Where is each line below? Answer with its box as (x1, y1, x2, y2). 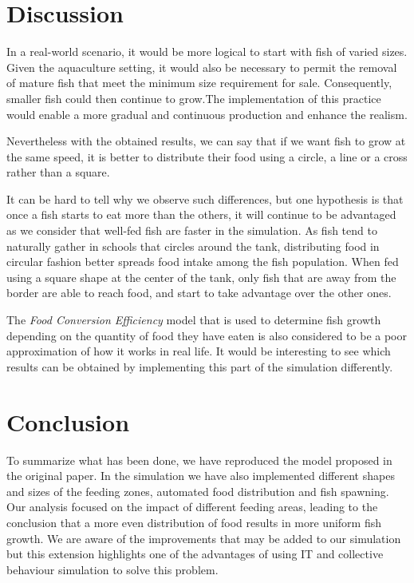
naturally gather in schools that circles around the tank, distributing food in (6, 237, 380, 254)
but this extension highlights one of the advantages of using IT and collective (6, 545, 384, 562)
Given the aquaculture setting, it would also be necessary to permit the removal (6, 58, 397, 75)
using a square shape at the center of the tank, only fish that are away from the (6, 268, 396, 285)
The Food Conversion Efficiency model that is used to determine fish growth (6, 311, 381, 328)
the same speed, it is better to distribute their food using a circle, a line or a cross (6, 148, 408, 165)
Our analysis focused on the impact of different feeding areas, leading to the (6, 498, 378, 515)
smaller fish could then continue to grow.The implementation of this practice (6, 89, 381, 106)
